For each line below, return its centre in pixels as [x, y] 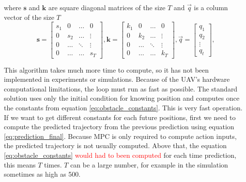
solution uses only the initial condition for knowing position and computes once [122, 98]
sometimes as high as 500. [42, 174]
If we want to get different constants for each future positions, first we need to [120, 117]
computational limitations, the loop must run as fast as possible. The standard [121, 88]
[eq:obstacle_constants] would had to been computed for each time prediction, [120, 155]
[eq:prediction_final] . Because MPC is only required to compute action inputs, [120, 136]
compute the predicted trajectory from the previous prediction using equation [119, 127]
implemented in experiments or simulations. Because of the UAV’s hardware [117, 79]
